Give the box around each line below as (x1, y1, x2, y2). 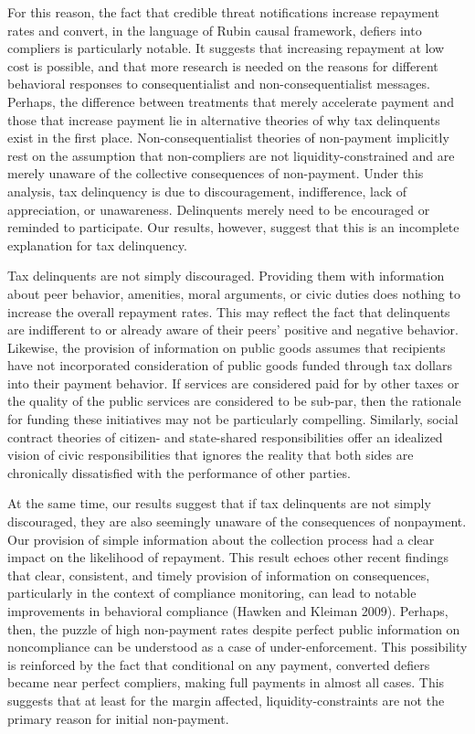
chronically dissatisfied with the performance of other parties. (7, 463, 351, 482)
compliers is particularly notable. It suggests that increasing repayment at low (7, 38, 445, 58)
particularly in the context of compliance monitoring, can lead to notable (7, 583, 417, 602)
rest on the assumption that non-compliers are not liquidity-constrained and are (7, 145, 455, 165)
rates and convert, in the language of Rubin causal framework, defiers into (7, 20, 422, 39)
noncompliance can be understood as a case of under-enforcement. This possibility (7, 637, 468, 656)
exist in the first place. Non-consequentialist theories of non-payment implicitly (7, 128, 449, 147)
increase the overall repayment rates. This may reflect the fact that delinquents (7, 302, 450, 321)
